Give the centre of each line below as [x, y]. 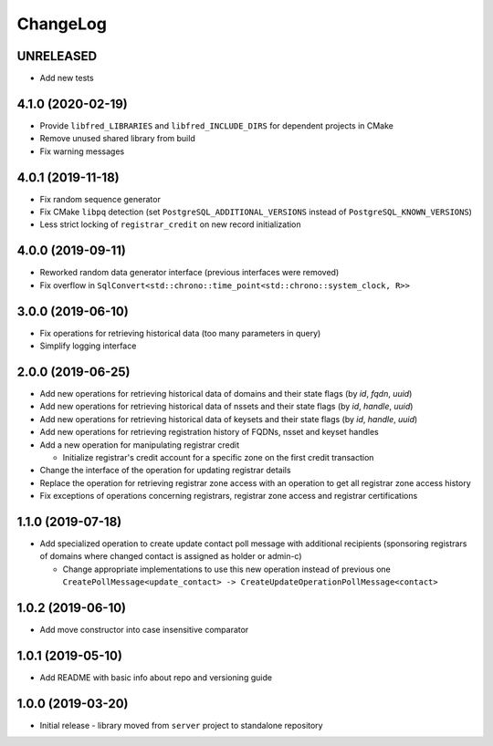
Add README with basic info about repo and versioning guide [156, 677]
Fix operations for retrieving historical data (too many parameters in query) [180, 333]
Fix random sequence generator [100, 199]
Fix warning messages [82, 151]
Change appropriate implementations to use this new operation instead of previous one [227, 569]
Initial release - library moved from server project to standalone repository [181, 725]
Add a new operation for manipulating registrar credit [140, 445]
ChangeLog [62, 24]
